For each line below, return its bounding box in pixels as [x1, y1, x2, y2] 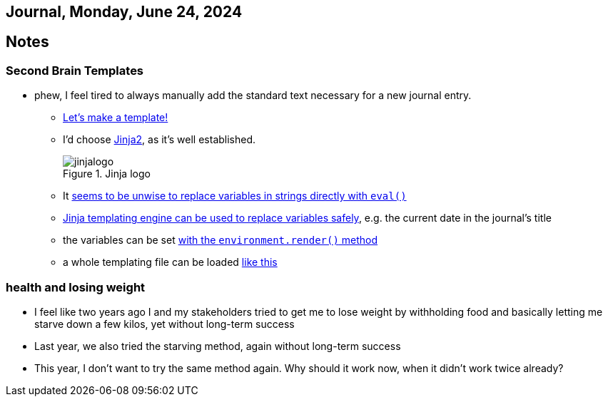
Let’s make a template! [63, 111, 168, 124]
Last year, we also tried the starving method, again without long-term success [34, 339, 401, 352]
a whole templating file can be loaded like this [63, 256, 278, 269]
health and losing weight [6, 279, 146, 294]
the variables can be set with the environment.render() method [63, 234, 378, 247]
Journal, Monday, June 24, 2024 [6, 3, 243, 21]
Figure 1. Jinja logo [63, 167, 151, 180]
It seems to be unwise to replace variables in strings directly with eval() [63, 190, 407, 202]
